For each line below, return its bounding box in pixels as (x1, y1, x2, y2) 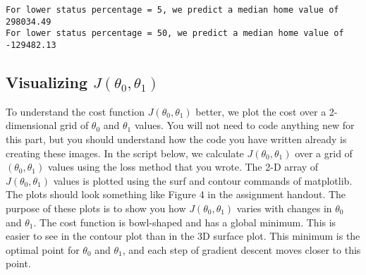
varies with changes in (236, 200, 332, 215)
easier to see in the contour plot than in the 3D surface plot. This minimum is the (6, 228, 360, 243)
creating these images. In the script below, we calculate (6, 145, 244, 160)
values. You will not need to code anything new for (134, 118, 355, 133)
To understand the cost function (6, 104, 145, 118)
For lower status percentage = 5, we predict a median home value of (6, 5, 339, 15)
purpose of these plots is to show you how (6, 200, 186, 215)
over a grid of (295, 145, 353, 160)
